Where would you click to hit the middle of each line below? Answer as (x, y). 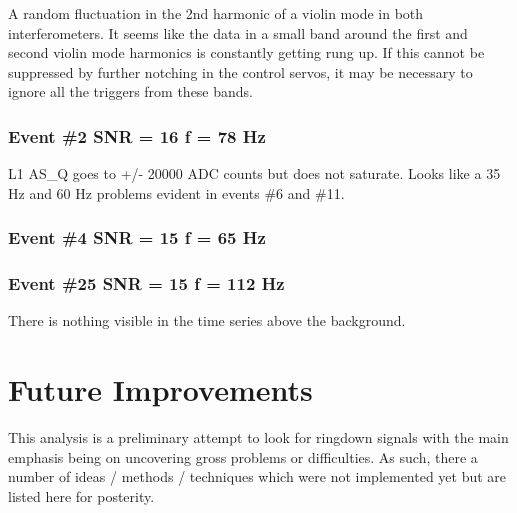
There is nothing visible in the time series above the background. (207, 320)
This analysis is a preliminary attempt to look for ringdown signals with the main (258, 437)
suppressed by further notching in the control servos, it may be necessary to (240, 71)
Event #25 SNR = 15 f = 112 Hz (146, 283)
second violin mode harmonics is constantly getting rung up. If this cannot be (246, 52)
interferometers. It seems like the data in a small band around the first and (238, 32)
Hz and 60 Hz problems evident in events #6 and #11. (176, 192)
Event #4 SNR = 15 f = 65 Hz (137, 237)
